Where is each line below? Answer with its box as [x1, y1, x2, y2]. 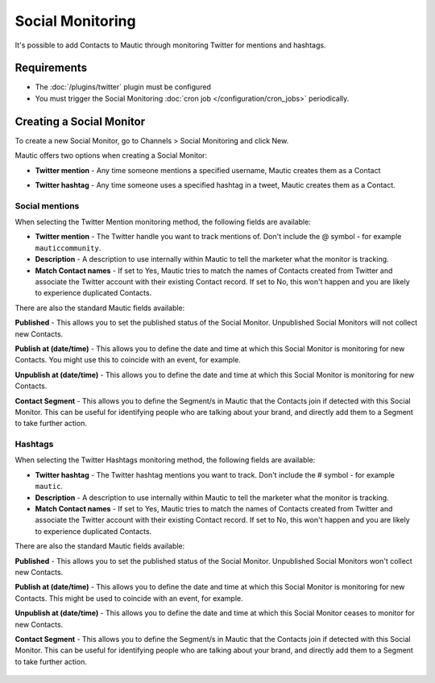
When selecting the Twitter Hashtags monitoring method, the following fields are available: [14, 455, 316, 465]
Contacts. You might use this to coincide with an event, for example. [14, 355, 241, 365]
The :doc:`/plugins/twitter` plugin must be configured [35, 82, 211, 92]
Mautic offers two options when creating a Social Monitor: [14, 151, 208, 160]
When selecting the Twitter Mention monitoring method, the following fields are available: [14, 217, 312, 227]
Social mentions [14, 200, 80, 211]
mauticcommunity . [35, 242, 101, 253]
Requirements [14, 61, 88, 75]
